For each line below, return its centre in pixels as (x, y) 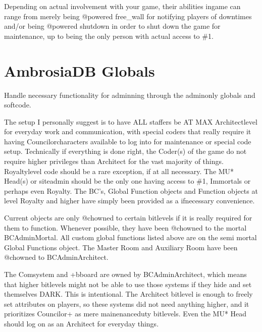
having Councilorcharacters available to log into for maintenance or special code (128, 141)
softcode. (18, 105)
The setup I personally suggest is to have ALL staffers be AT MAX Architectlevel (131, 121)
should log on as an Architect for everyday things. (82, 323)
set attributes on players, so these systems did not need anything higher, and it (127, 303)
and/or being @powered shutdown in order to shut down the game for (112, 26)
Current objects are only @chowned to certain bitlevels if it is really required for (128, 218)
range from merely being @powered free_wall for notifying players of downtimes (128, 16)
